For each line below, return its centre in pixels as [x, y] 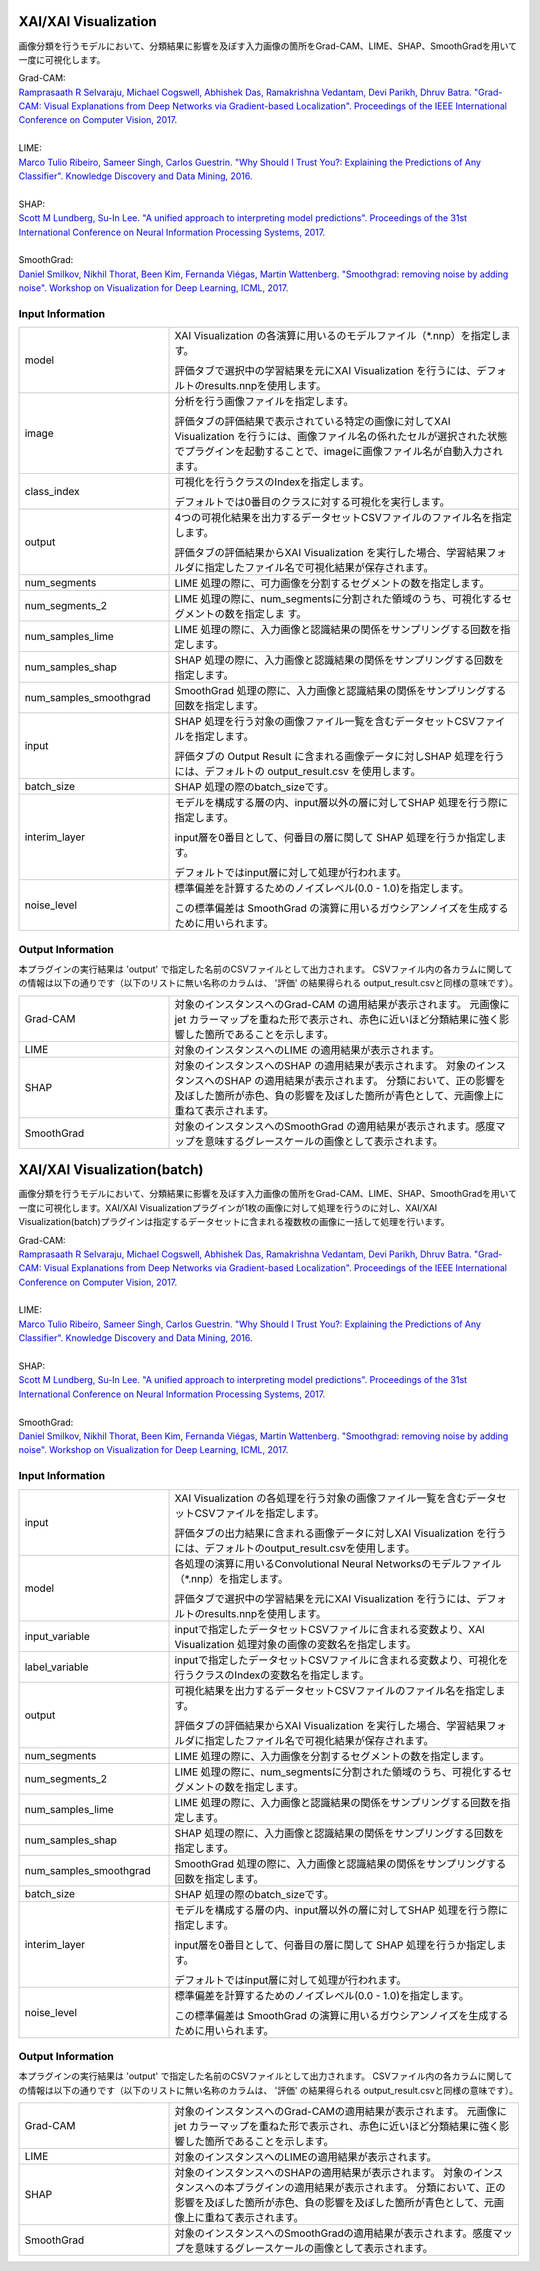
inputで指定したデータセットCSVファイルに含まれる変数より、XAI [329, 1629]
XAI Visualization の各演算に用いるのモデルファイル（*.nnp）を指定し [338, 336]
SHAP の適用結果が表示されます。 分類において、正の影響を [365, 1080]
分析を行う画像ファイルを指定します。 [264, 402]
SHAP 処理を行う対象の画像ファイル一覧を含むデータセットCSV [325, 722]
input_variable [57, 1636]
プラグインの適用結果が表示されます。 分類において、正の [370, 2188]
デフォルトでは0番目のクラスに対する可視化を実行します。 [312, 502]
